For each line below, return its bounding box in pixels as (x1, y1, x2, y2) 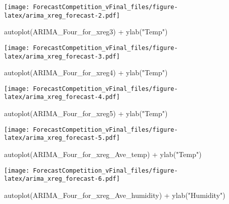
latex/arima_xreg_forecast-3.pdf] (4, 53, 120, 60)
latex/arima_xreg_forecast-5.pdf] (4, 134, 120, 142)
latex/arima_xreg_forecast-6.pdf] (4, 175, 120, 183)
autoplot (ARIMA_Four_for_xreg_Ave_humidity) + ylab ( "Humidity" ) (4, 189, 225, 200)
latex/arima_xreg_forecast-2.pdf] (4, 12, 120, 19)
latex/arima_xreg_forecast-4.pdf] (4, 93, 120, 101)
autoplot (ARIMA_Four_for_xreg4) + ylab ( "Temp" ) (4, 67, 168, 78)
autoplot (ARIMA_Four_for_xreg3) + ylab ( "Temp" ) (4, 26, 168, 37)
